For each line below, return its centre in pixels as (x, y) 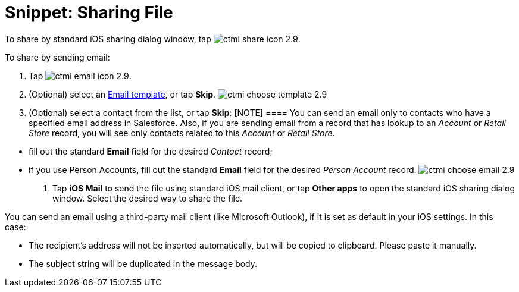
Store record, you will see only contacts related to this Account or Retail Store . (182, 133)
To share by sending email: (57, 57)
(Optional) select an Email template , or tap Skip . (122, 94)
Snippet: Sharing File (89, 12)
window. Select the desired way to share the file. (148, 198)
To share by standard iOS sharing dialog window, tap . (153, 39)
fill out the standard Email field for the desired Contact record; (151, 151)
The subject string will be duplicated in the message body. (143, 263)
